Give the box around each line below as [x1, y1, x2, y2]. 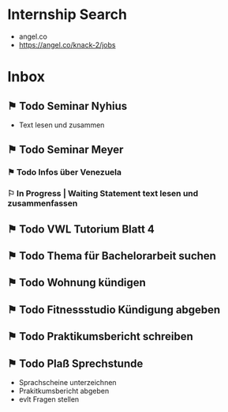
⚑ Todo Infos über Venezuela [7, 167, 122, 178]
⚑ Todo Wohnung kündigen [7, 276, 147, 289]
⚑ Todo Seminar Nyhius [7, 99, 128, 112]
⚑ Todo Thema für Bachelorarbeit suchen [7, 249, 216, 263]
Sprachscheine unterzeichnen [18, 377, 117, 387]
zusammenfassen [7, 198, 78, 209]
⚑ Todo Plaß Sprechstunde [7, 357, 144, 370]
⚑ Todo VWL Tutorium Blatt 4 [7, 222, 155, 236]
